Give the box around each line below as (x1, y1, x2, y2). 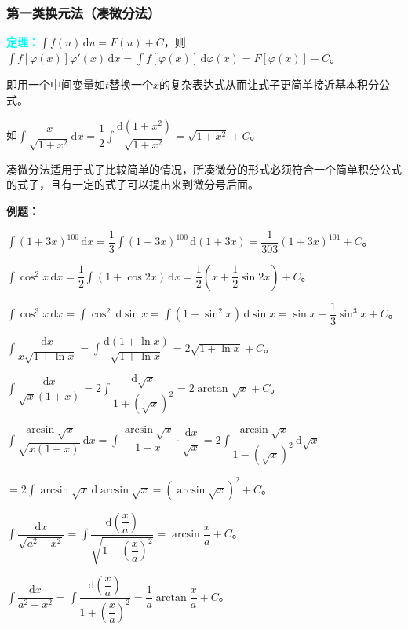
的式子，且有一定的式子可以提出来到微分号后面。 (6, 176, 259, 192)
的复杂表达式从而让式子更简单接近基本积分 (159, 76, 380, 93)
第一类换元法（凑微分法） (6, 2, 161, 22)
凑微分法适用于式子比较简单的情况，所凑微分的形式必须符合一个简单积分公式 (6, 160, 402, 177)
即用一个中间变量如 (6, 76, 105, 93)
